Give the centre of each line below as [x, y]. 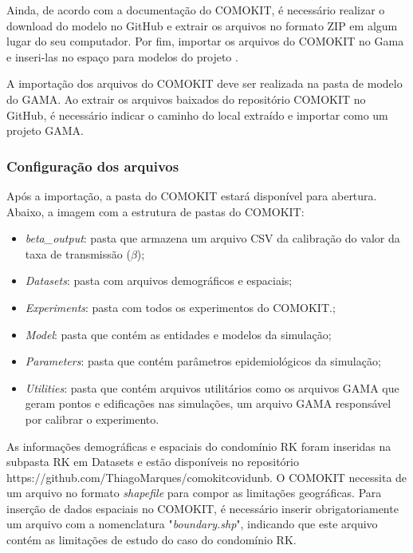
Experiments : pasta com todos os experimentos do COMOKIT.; [180, 307]
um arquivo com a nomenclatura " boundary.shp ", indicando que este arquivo [192, 524]
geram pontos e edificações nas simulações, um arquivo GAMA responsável [208, 403]
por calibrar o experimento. [92, 419]
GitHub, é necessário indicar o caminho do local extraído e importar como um [197, 115]
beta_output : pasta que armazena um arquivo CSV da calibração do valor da [212, 238]
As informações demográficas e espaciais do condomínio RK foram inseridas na [199, 446]
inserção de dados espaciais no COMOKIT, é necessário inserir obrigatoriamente [203, 508]
